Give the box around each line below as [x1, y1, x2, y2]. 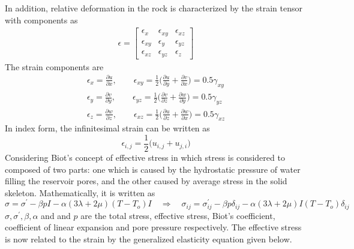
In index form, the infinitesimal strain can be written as [5, 122, 210, 134]
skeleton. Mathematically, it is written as [5, 186, 155, 199]
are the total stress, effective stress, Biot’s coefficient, [80, 209, 275, 221]
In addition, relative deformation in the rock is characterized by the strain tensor [5, 2, 302, 14]
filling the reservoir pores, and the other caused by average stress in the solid [5, 175, 287, 187]
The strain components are [5, 60, 104, 73]
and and [41, 209, 71, 221]
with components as [5, 13, 78, 26]
